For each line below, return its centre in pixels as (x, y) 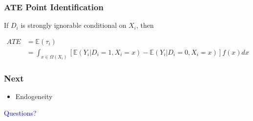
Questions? (20, 112)
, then (145, 25)
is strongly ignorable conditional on (74, 25)
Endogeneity (34, 96)
